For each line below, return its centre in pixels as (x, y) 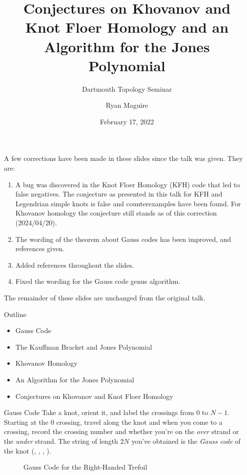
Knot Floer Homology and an (127, 27)
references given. (40, 248)
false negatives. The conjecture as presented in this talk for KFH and (119, 194)
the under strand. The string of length (61, 441)
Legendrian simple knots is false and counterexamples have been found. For (128, 203)
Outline (15, 314)
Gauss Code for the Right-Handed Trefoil (85, 467)
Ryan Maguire (127, 105)
